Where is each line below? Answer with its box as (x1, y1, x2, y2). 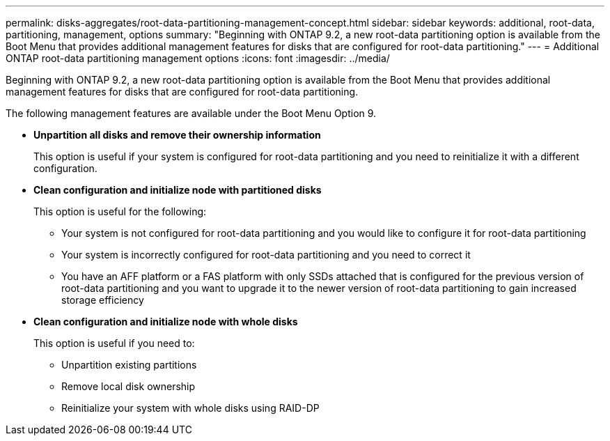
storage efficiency (61, 294, 144, 306)
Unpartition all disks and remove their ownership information (33, 129, 321, 141)
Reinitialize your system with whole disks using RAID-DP (61, 402, 320, 414)
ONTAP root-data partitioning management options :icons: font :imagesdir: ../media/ (6, 52, 390, 64)
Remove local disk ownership (61, 380, 196, 392)
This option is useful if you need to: (33, 337, 195, 349)
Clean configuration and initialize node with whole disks (33, 316, 298, 327)
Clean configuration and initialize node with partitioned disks (33, 184, 322, 196)
